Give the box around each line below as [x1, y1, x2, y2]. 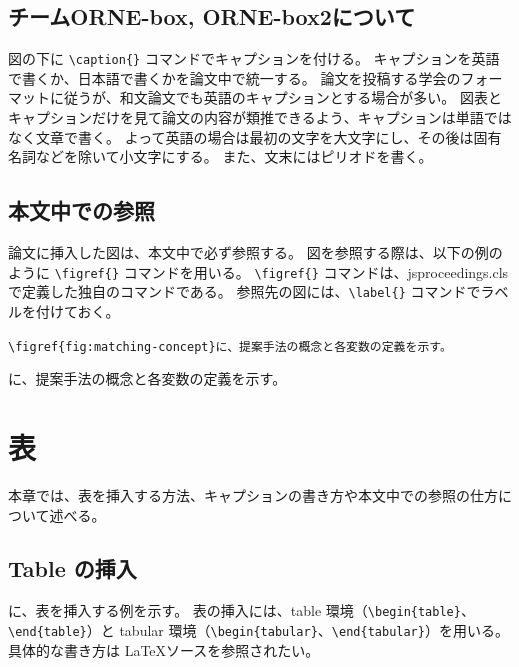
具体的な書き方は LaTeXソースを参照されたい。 [8, 639, 320, 660]
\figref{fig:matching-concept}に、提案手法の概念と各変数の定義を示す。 [8, 339, 452, 354]
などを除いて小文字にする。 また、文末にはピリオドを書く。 [35, 146, 433, 167]
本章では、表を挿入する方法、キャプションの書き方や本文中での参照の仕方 [8, 484, 498, 505]
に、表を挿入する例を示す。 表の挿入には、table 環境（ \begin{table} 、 [8, 600, 475, 621]
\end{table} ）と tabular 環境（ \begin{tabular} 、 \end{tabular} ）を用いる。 [8, 619, 509, 640]
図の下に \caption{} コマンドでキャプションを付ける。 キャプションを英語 [8, 48, 500, 69]
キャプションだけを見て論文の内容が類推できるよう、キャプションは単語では [8, 107, 512, 128]
